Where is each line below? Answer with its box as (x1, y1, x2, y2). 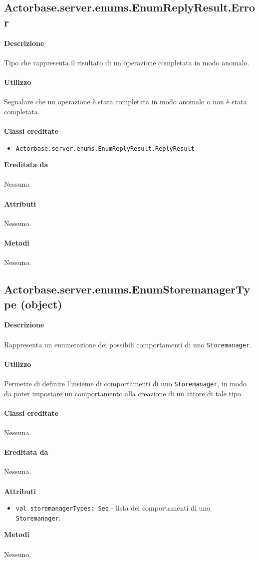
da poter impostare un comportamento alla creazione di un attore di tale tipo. (4, 388, 244, 398)
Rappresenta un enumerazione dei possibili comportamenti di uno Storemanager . (4, 339, 252, 349)
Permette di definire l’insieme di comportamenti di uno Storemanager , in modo (4, 378, 247, 388)
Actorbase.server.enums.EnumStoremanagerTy (4, 281, 251, 297)
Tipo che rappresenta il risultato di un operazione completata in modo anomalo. (4, 57, 250, 67)
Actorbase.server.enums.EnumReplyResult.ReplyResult (15, 145, 195, 152)
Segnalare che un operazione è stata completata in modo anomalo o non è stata (4, 96, 247, 107)
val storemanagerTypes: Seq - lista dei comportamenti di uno (15, 503, 211, 513)
